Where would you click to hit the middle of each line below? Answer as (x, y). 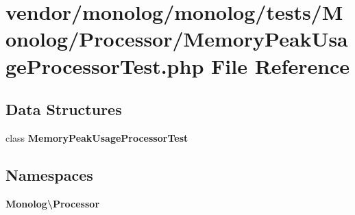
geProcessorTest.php (105, 65)
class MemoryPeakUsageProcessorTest (97, 137)
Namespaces (49, 174)
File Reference (281, 65)
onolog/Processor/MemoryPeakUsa (177, 39)
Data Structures (64, 109)
